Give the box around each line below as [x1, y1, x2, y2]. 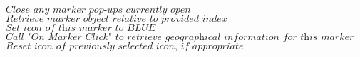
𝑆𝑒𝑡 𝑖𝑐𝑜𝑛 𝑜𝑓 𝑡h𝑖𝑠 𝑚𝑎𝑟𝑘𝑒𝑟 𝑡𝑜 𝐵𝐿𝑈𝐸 [6, 23, 156, 33]
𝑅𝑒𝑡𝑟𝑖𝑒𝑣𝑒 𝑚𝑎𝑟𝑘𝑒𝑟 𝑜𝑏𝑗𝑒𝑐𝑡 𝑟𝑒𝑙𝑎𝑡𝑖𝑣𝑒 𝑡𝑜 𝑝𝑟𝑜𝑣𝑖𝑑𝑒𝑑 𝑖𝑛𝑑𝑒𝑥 [6, 14, 227, 24]
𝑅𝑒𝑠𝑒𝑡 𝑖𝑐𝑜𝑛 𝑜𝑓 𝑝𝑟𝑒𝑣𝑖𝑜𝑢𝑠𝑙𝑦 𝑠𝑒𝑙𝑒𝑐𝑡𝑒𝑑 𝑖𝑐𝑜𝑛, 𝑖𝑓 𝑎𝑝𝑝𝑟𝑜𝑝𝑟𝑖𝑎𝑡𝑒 [6, 42, 244, 51]
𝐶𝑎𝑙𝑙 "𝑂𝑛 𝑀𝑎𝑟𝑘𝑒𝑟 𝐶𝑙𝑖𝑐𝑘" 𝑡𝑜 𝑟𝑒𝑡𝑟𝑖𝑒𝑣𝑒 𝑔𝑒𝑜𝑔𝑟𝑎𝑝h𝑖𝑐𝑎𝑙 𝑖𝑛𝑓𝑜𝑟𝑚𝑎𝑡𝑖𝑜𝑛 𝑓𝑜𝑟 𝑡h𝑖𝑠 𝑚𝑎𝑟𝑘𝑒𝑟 [6, 32, 354, 42]
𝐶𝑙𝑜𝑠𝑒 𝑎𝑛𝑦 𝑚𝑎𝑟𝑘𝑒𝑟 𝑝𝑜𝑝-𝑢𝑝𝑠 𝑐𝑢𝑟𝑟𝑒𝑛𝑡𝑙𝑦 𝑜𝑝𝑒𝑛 [6, 5, 191, 15]
